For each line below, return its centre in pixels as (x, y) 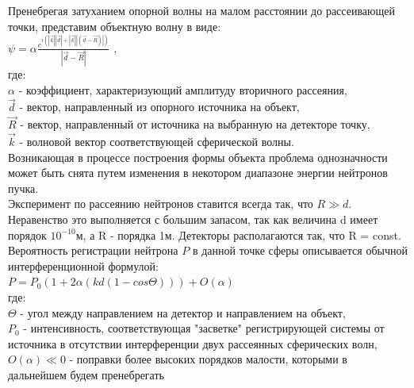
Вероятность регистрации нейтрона (93, 250)
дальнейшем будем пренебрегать (86, 375)
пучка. (23, 188)
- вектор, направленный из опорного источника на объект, (159, 107)
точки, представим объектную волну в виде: (115, 26)
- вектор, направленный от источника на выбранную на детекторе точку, (195, 124)
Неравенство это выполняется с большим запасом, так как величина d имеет (193, 219)
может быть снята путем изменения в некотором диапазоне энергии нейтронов (198, 173)
